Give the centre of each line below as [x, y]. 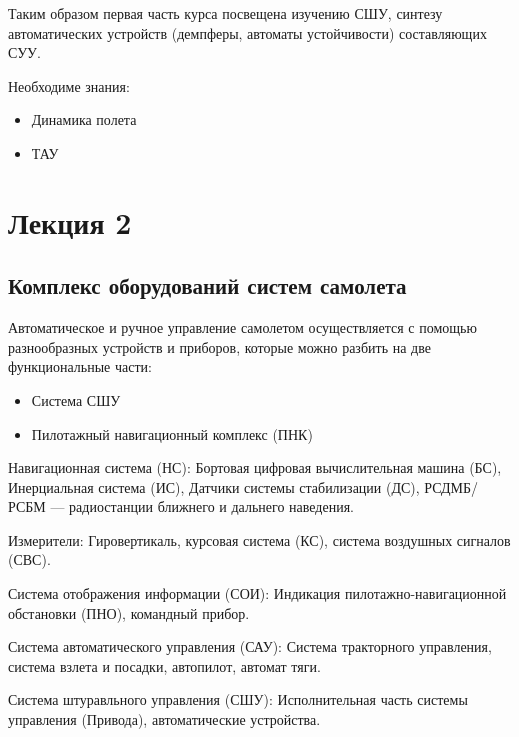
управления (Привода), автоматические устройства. [164, 719]
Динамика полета [84, 119]
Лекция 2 [70, 221]
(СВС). [29, 559]
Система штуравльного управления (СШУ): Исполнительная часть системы [238, 699]
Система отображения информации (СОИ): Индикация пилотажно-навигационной [257, 593]
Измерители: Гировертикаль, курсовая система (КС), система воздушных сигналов [259, 539]
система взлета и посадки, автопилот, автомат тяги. [164, 665]
